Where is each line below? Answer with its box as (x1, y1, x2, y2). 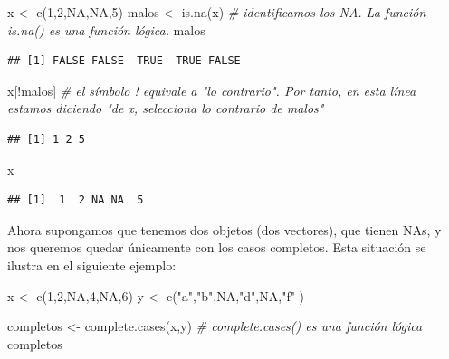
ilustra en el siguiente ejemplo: (7, 255, 177, 274)
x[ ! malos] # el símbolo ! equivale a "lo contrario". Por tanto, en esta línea (7, 80, 416, 99)
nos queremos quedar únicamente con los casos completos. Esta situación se (7, 238, 426, 257)
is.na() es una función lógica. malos (7, 20, 205, 39)
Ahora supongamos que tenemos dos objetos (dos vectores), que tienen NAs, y (7, 220, 442, 239)
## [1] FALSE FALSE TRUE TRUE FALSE (7, 54, 241, 68)
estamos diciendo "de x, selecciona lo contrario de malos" (7, 99, 324, 118)
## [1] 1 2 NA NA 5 (7, 194, 144, 207)
